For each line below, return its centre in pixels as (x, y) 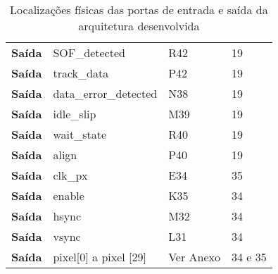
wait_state (80, 134)
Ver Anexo (194, 257)
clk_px (70, 175)
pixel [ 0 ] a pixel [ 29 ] (100, 257)
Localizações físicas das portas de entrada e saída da (139, 10)
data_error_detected (105, 93)
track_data (81, 73)
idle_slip (75, 114)
